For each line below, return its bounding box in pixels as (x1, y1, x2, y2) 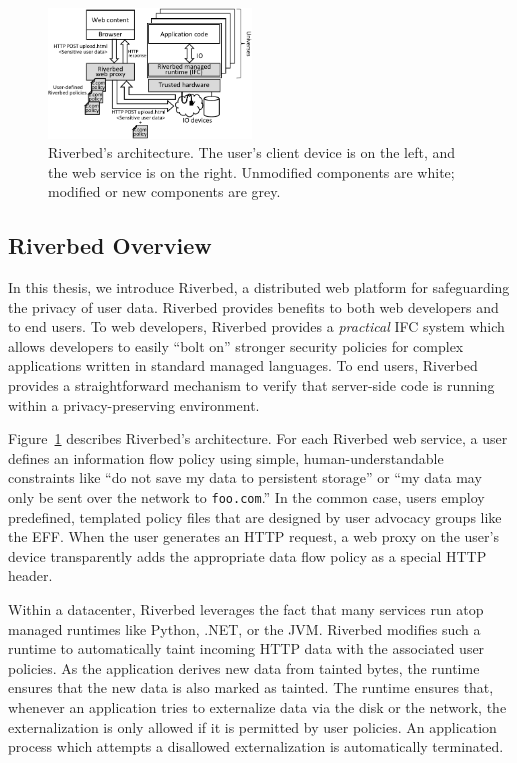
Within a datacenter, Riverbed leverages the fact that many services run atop (8, 599, 484, 620)
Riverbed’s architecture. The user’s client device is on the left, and (48, 142, 456, 163)
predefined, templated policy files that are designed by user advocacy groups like (8, 506, 502, 527)
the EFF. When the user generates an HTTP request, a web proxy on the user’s (8, 526, 499, 547)
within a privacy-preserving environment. (8, 394, 260, 415)
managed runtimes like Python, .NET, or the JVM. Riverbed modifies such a (8, 618, 481, 639)
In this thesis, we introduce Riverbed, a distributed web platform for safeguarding (8, 277, 510, 298)
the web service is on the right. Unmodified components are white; (48, 161, 455, 182)
